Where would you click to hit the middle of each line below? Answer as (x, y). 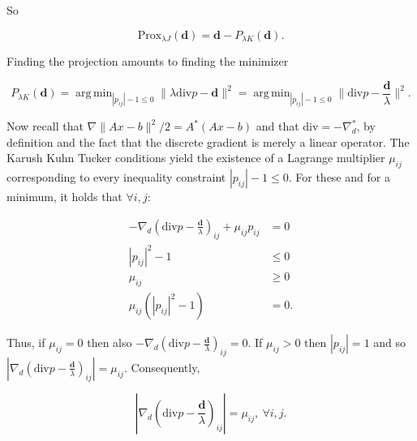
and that (277, 126)
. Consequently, (162, 367)
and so (390, 343)
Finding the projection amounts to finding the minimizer (148, 61)
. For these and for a (339, 177)
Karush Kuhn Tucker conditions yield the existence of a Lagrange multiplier (196, 158)
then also (110, 343)
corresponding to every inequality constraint (116, 177)
